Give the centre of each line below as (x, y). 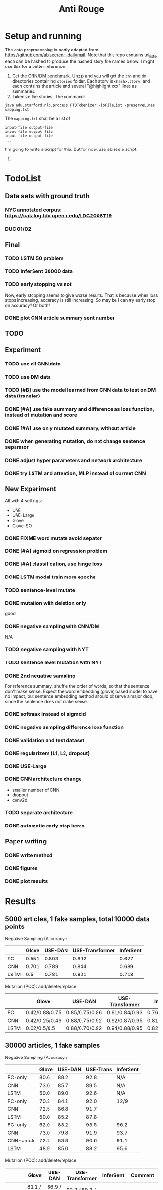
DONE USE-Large (26, 766)
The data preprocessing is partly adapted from (52, 50)
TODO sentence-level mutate (40, 590)
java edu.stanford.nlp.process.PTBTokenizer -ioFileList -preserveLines (80, 105)
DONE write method (29, 855)
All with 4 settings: (24, 500)
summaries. (24, 91)
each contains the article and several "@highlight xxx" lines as (74, 86)
